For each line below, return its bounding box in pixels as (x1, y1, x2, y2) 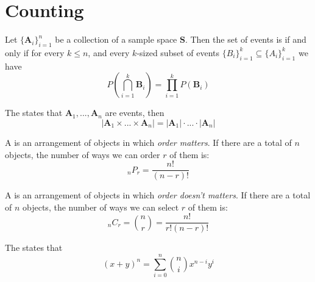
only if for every (5, 46, 65, 59)
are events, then (105, 106, 165, 119)
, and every (88, 46, 130, 59)
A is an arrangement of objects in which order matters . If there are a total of (5, 136, 292, 148)
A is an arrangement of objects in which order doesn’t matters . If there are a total (5, 189, 311, 201)
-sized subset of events (136, 46, 220, 59)
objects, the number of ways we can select (23, 200, 179, 213)
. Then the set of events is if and (185, 33, 306, 46)
